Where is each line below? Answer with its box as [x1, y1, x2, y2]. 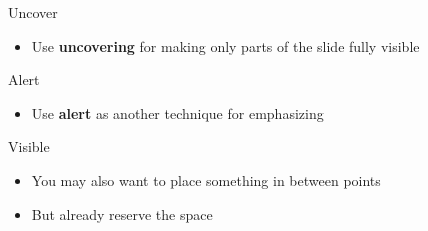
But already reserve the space [31, 203, 213, 224]
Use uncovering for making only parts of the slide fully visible [31, 35, 420, 56]
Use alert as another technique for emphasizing [31, 102, 324, 123]
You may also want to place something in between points [31, 169, 381, 190]
